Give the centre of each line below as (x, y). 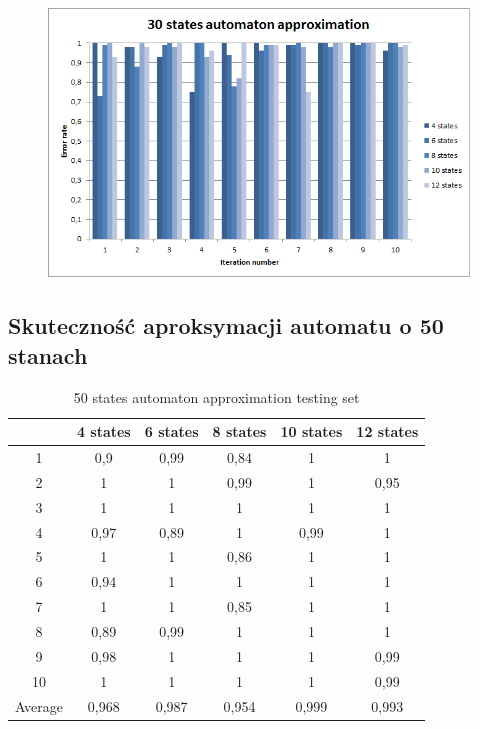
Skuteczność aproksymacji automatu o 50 (226, 325)
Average (39, 705)
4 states (103, 431)
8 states (239, 431)
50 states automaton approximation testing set (216, 396)
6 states (171, 431)
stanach (48, 354)
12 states (387, 431)
